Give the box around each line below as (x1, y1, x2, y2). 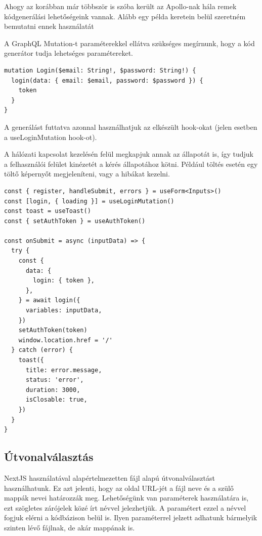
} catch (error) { (11, 346, 73, 354)
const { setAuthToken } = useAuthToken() (4, 217, 146, 225)
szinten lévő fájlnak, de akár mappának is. (4, 522, 135, 532)
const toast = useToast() (4, 207, 91, 215)
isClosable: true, (25, 396, 88, 404)
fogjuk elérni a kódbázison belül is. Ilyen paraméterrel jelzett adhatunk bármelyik (4, 512, 257, 523)
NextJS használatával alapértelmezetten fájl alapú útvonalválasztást (4, 472, 215, 483)
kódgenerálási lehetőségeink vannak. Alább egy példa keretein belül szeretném (4, 11, 246, 21)
